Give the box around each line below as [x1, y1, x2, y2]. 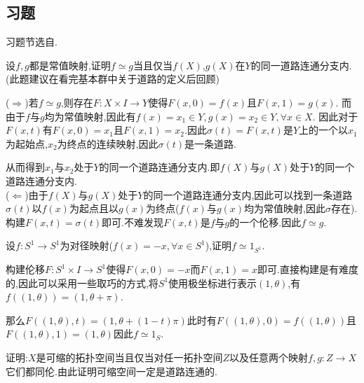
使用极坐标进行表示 [168, 275, 257, 290]
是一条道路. [184, 136, 236, 151]
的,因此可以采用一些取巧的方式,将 [6, 275, 159, 290]
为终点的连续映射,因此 [57, 136, 159, 151]
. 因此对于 [312, 109, 358, 123]
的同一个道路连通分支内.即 [99, 160, 220, 174]
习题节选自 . [6, 34, 58, 49]
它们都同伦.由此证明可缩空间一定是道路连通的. [6, 363, 217, 378]
